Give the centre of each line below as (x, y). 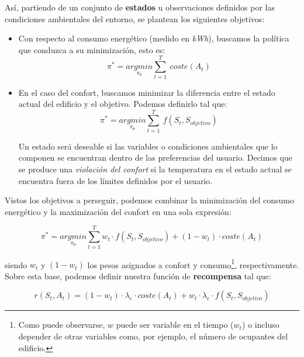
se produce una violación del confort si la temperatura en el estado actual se (155, 169)
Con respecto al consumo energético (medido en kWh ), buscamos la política (154, 38)
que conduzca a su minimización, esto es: (92, 49)
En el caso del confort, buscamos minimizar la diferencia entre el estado (147, 92)
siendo (16, 264)
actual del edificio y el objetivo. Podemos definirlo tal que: (123, 104)
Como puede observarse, (62, 325)
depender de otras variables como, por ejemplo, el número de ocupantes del (153, 336)
